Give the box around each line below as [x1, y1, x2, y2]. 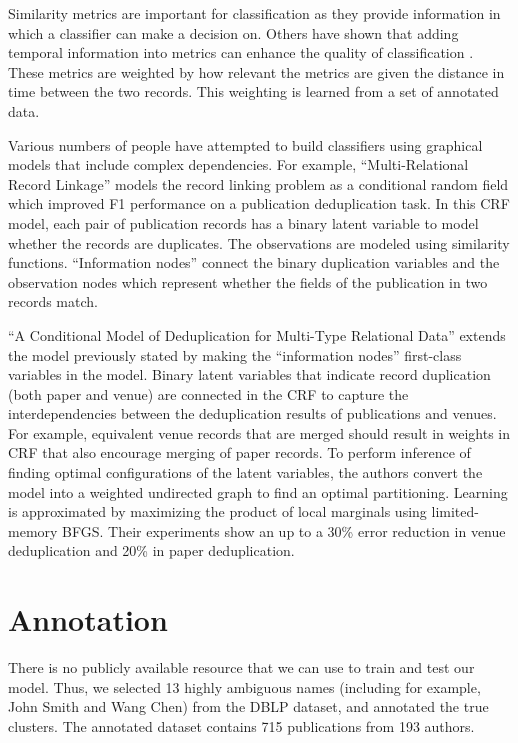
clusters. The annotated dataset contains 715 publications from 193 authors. [8, 715, 475, 736]
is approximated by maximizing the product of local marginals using [8, 501, 427, 522]
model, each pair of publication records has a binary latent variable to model [8, 212, 479, 233]
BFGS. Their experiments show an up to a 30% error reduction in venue [62, 520, 506, 541]
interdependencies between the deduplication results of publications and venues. [8, 403, 497, 424]
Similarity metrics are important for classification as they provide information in [8, 3, 501, 23]
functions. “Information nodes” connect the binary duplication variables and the [8, 252, 500, 273]
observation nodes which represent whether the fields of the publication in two [8, 271, 488, 292]
